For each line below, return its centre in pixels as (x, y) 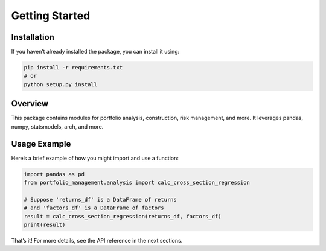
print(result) (45, 224)
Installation (33, 37)
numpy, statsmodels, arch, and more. (57, 126)
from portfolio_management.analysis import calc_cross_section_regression (137, 183)
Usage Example (41, 144)
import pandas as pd (54, 174)
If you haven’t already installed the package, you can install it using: (95, 52)
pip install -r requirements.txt (73, 68)
